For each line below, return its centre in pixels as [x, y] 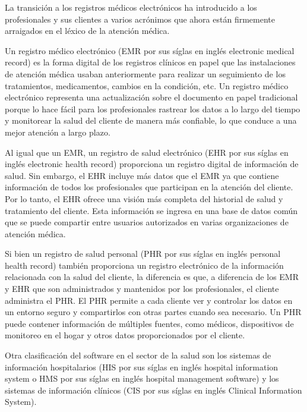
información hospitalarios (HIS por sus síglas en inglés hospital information [142, 367]
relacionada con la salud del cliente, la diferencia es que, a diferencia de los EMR [152, 277]
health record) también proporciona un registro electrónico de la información [144, 265]
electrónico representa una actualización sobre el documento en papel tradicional [151, 97]
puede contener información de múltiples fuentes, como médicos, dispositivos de [149, 323]
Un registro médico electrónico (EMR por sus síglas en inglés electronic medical [150, 50]
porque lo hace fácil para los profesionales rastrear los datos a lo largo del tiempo [153, 108]
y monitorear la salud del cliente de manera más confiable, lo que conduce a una [151, 120]
